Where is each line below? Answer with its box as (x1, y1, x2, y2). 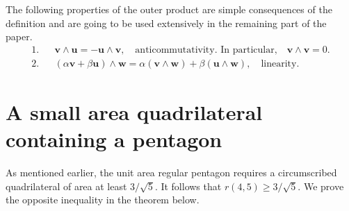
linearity (261, 58, 297, 69)
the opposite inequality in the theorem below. (6, 192, 200, 207)
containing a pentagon (6, 125, 222, 153)
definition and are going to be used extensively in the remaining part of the (6, 15, 327, 30)
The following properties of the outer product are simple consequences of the (6, 2, 332, 16)
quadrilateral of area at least (6, 178, 127, 193)
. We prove (298, 178, 344, 193)
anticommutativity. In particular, (135, 44, 277, 55)
